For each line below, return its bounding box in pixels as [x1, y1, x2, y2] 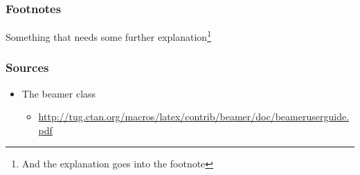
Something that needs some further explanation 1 [6, 28, 211, 44]
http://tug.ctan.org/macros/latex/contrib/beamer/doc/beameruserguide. [38, 109, 350, 124]
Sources [6, 59, 49, 76]
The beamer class [21, 86, 96, 100]
